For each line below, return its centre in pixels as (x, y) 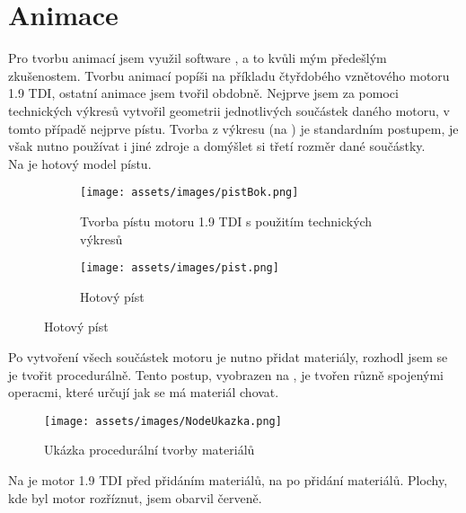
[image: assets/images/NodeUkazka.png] (163, 421)
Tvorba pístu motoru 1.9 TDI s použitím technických (226, 221)
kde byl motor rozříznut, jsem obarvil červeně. (135, 497)
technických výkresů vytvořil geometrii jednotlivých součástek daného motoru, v (229, 110)
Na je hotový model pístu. (80, 163)
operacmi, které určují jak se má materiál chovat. (144, 392)
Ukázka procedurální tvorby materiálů (149, 450)
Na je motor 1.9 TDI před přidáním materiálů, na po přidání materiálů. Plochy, (228, 480)
